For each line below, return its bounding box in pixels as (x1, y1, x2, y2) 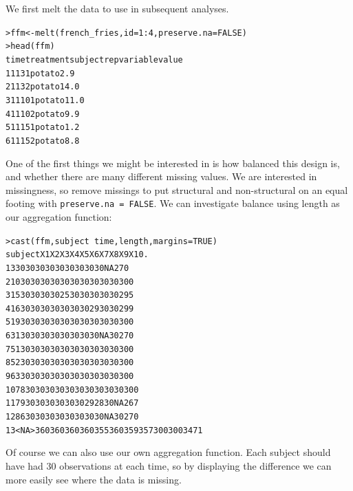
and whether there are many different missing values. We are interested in (6, 169, 317, 184)
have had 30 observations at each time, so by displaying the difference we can (6, 458, 332, 472)
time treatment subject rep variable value (6, 54, 183, 65)
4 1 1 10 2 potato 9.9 (6, 109, 80, 119)
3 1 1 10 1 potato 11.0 (6, 95, 85, 105)
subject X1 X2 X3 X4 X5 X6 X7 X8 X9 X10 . (6, 250, 149, 260)
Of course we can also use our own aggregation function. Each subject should (6, 445, 331, 459)
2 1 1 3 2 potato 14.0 (6, 82, 80, 92)
